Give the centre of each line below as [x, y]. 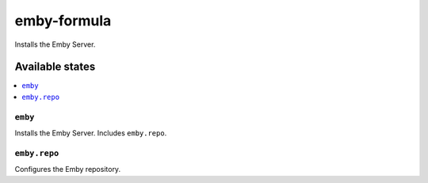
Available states [55, 67]
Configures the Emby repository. [68, 170]
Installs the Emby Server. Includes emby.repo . [91, 133]
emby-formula [63, 21]
